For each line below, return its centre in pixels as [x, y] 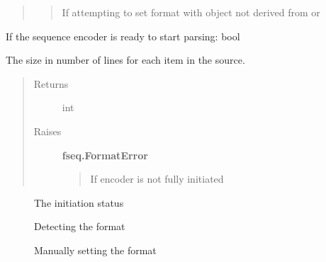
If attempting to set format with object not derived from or [191, 12]
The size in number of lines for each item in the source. [125, 60]
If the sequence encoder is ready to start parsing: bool [123, 36]
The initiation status [79, 202]
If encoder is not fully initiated [157, 179]
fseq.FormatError [105, 155]
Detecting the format [80, 226]
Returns [51, 83]
